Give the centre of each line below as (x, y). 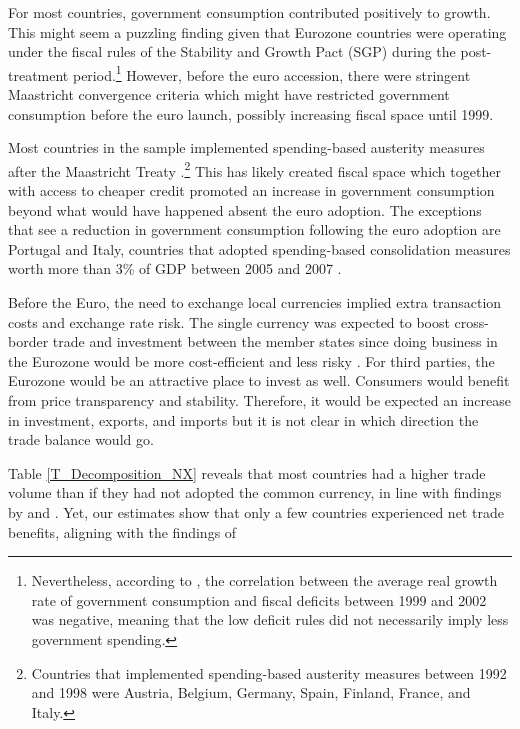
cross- (472, 321)
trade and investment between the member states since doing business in (275, 341)
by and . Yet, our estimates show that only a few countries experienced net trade (256, 511)
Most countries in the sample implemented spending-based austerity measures (246, 147)
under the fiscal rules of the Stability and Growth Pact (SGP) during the (232, 51)
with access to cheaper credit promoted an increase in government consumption (251, 190)
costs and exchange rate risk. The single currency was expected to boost (229, 321)
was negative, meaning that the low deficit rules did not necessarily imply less (270, 619)
